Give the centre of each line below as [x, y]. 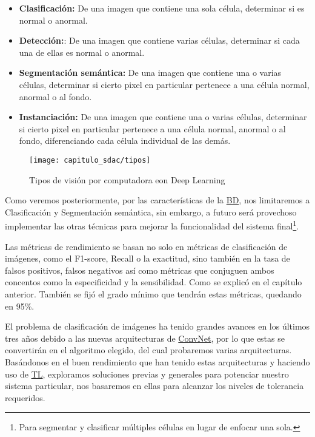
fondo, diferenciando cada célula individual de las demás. [125, 141]
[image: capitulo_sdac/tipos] [90, 160]
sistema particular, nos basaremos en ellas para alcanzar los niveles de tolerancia [154, 386]
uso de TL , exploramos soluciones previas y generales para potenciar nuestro [147, 374]
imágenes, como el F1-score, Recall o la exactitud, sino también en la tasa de [148, 258]
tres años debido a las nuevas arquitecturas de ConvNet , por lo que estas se [145, 338]
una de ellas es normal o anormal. [82, 52]
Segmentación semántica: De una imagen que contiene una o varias [150, 73]
